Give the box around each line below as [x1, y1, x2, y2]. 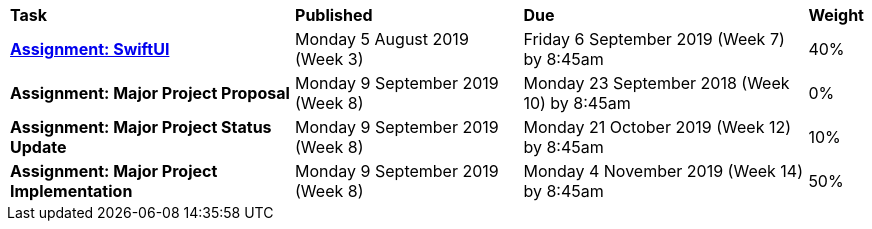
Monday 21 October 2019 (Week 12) [523, 117, 792, 137]
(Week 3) [295, 49, 364, 69]
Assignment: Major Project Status [10, 117, 272, 137]
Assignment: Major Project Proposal [10, 83, 290, 103]
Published [295, 5, 373, 25]
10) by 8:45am [523, 93, 631, 113]
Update [10, 137, 67, 157]
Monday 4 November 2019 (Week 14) [523, 161, 803, 181]
